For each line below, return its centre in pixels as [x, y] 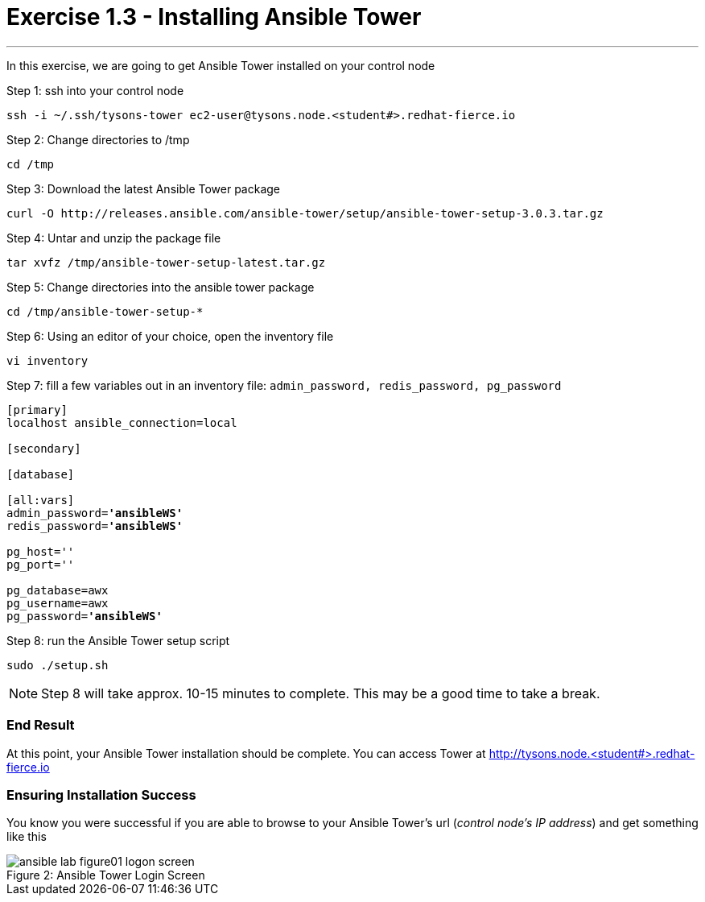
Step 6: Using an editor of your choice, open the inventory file [170, 336]
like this [27, 837]
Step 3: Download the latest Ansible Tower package [143, 188]
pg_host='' [41, 551]
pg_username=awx [58, 603]
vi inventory [47, 360]
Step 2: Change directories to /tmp [98, 139]
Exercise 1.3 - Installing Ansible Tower [214, 17]
